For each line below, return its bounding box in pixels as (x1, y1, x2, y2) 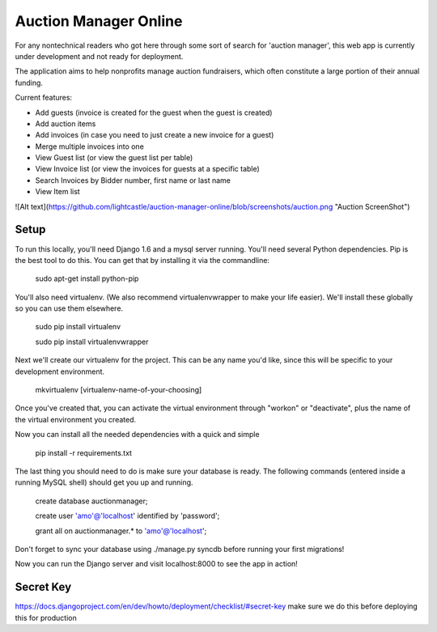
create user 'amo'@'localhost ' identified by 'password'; (35, 511, 220, 521)
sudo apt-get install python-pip (35, 274, 139, 283)
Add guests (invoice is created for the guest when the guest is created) (35, 108, 273, 117)
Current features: (15, 93, 73, 103)
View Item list (35, 187, 80, 197)
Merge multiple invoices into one (35, 142, 145, 151)
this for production (15, 613, 77, 622)
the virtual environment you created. (15, 414, 137, 424)
